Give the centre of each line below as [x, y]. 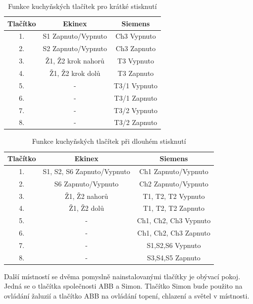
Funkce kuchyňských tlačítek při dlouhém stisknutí [109, 141]
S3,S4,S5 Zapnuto [174, 257]
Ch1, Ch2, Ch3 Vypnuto [174, 220]
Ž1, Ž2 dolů [86, 208]
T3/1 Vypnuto [136, 85]
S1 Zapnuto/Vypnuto [75, 36]
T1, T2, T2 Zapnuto [174, 208]
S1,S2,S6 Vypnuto [174, 245]
